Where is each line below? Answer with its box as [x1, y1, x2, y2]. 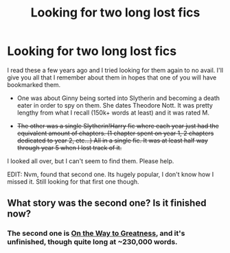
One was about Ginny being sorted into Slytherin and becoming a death [16, 94, 220, 102]
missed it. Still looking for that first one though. [7, 177, 139, 186]
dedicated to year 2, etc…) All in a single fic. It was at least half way [16, 136, 208, 145]
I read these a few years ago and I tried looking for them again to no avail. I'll [7, 66, 224, 74]
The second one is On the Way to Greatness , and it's [7, 228, 185, 238]
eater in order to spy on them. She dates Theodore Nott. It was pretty [16, 101, 213, 109]
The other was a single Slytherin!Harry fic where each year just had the [16, 121, 220, 130]
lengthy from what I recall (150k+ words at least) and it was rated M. [16, 108, 209, 117]
